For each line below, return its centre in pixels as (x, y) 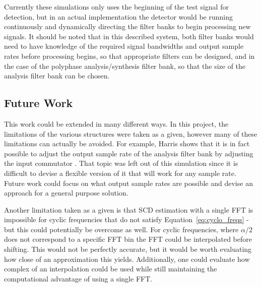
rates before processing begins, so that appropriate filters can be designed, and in (129, 56)
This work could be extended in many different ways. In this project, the (116, 123)
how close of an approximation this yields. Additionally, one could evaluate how (127, 259)
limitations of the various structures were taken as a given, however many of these (131, 133)
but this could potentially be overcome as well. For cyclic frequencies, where (121, 229)
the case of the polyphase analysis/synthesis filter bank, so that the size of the (125, 66)
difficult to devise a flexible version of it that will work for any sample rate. (120, 173)
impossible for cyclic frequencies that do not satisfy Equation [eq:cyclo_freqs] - (126, 219)
